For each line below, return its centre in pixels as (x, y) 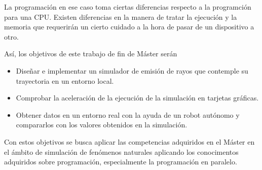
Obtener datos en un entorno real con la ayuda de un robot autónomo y (128, 114)
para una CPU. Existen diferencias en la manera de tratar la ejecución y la (121, 16)
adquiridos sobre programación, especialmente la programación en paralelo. (121, 162)
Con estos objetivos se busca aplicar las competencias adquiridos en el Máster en (129, 141)
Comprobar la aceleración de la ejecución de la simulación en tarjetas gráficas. (137, 98)
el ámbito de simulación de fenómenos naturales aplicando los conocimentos (121, 151)
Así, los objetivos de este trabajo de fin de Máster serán (91, 54)
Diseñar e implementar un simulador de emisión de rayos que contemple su (132, 70)
